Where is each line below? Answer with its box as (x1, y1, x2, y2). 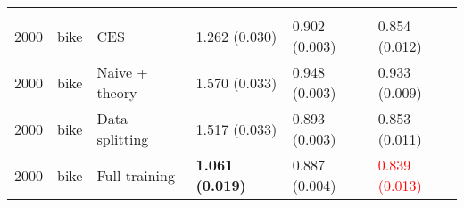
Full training (96, 164, 175, 186)
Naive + (96, 62, 148, 82)
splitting (96, 128, 149, 149)
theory (96, 82, 137, 103)
